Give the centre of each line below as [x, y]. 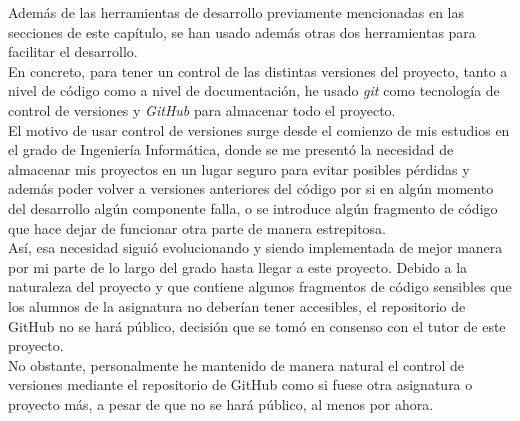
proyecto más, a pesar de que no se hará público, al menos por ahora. [221, 403]
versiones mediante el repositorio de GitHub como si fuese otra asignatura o [240, 384]
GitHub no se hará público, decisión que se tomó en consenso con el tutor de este [257, 325]
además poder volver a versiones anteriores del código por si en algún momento [251, 188]
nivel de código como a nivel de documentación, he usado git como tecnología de [254, 90]
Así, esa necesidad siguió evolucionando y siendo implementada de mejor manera [255, 247]
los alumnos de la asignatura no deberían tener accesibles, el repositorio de [237, 305]
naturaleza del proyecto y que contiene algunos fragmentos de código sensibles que [260, 286]
